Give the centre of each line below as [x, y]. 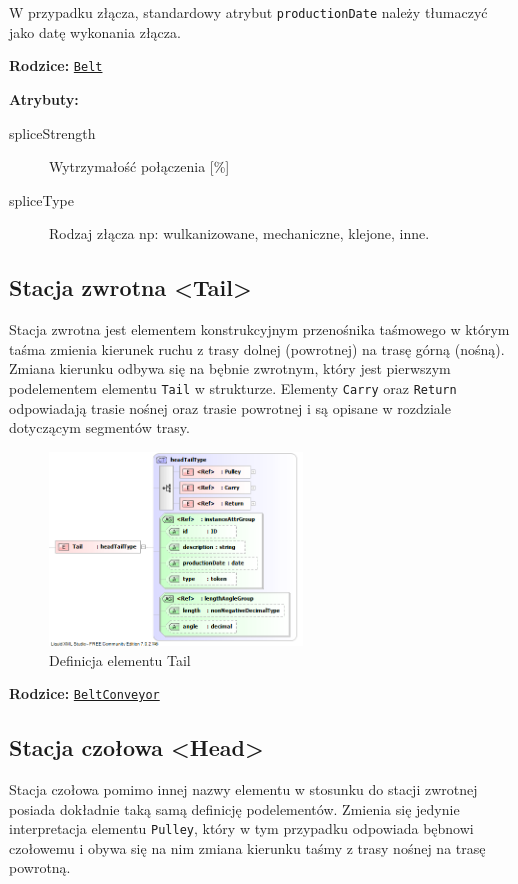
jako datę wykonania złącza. [95, 31]
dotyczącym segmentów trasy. [99, 427]
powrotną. [40, 867]
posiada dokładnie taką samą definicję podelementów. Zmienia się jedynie [234, 808]
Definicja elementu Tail [120, 659]
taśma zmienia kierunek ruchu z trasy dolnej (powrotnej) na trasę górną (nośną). [257, 348]
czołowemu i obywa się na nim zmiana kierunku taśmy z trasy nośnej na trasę [247, 847]
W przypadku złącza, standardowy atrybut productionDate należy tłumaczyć [248, 12]
